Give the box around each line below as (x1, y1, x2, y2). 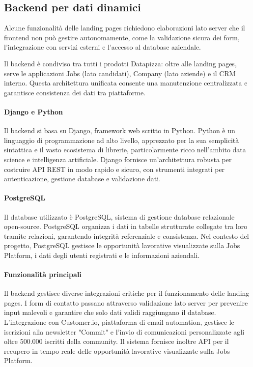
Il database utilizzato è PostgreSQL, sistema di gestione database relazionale (4, 211, 235, 222)
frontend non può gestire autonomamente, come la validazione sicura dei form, (4, 32, 240, 42)
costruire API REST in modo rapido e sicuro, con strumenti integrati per (4, 164, 225, 174)
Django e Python (4, 106, 63, 116)
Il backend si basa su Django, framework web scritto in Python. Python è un (4, 125, 235, 136)
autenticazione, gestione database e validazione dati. (4, 173, 161, 184)
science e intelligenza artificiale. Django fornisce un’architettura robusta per (4, 154, 232, 164)
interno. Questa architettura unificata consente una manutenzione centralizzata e (4, 78, 248, 88)
